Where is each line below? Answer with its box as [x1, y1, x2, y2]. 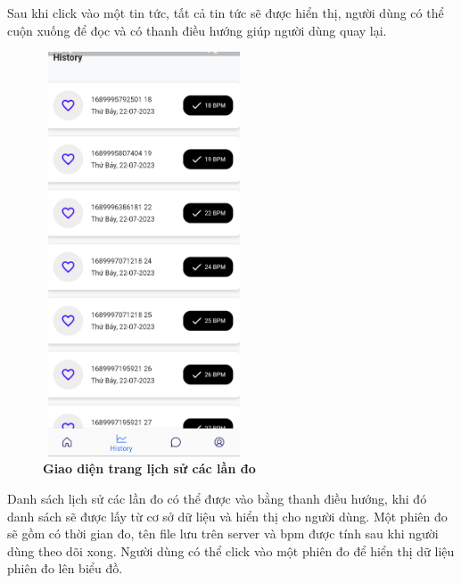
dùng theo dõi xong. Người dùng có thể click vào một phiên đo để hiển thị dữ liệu [7, 541, 455, 560]
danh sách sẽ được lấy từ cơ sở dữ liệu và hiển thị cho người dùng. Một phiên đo [7, 506, 448, 525]
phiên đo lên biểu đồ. [7, 559, 123, 578]
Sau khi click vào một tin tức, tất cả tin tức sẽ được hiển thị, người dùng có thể [7, 4, 444, 21]
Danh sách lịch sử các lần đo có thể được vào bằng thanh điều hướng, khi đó [7, 489, 427, 507]
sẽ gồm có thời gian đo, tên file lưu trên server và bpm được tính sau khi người [7, 524, 439, 543]
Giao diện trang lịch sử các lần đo [43, 459, 256, 478]
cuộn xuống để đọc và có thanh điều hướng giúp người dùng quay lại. [7, 21, 387, 39]
